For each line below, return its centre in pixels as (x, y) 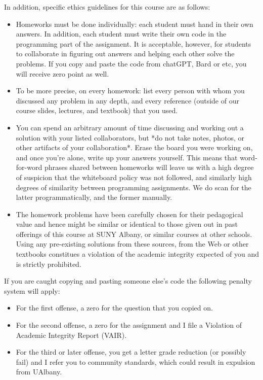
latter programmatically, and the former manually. (94, 197)
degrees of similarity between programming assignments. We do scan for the (134, 187)
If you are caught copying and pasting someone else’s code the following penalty (128, 281)
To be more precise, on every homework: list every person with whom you (130, 91)
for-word (29, 167)
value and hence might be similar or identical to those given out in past (127, 224)
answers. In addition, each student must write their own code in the (121, 34)
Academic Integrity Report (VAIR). (71, 335)
